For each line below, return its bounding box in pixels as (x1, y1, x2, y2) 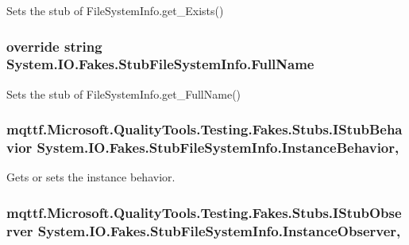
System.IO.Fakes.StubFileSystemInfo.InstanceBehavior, (37, 138, 399, 157)
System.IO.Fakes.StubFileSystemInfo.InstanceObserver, (37, 220, 401, 240)
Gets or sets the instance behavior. (6, 169, 176, 185)
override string (6, 36, 102, 56)
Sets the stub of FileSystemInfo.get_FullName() (6, 85, 241, 102)
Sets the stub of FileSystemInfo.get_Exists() (6, 2, 224, 18)
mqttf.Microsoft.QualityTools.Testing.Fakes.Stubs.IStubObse (6, 202, 402, 222)
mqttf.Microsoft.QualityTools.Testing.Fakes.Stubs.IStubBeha (6, 119, 403, 139)
